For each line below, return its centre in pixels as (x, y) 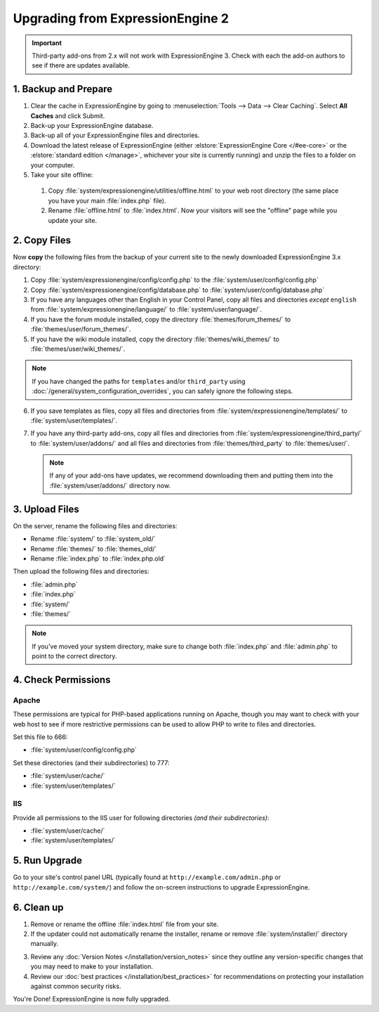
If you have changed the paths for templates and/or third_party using (139, 381)
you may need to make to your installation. (92, 966)
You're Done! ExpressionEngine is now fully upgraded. (92, 999)
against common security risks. (76, 986)
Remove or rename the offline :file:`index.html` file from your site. (125, 924)
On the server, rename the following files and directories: (95, 526)
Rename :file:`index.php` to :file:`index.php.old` (98, 558)
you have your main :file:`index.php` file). (107, 200)
